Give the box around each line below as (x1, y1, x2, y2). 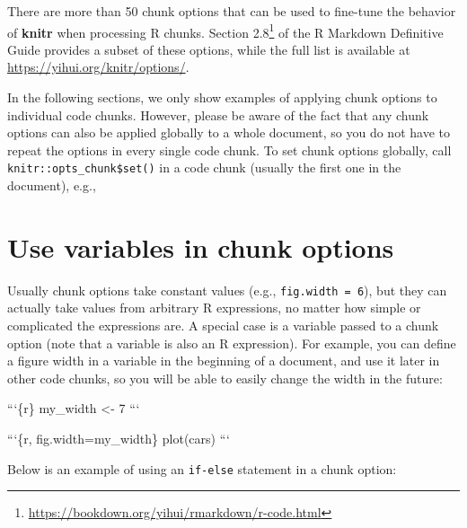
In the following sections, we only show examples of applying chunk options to (7, 88, 437, 107)
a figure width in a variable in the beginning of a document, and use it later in (7, 351, 440, 370)
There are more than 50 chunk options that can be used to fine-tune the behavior (7, 2, 456, 20)
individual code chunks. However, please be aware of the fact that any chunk (7, 105, 429, 124)
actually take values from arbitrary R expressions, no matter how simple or (7, 298, 421, 317)
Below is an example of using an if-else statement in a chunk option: (7, 459, 397, 478)
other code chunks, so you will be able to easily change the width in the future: (7, 368, 443, 387)
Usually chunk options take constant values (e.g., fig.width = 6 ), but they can (7, 280, 447, 299)
